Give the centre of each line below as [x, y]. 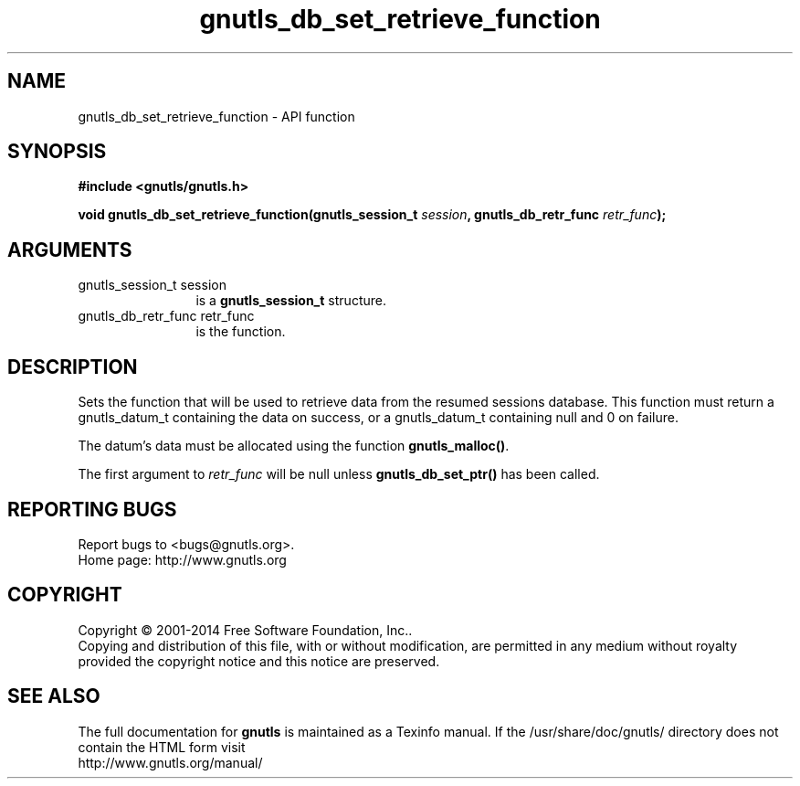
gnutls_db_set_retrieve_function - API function [216, 116]
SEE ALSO [54, 696]
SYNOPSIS [57, 152]
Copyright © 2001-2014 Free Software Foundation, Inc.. [245, 630]
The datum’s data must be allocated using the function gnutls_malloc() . [294, 446]
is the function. [241, 332]
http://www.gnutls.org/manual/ [170, 762]
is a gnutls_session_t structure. [291, 301]
